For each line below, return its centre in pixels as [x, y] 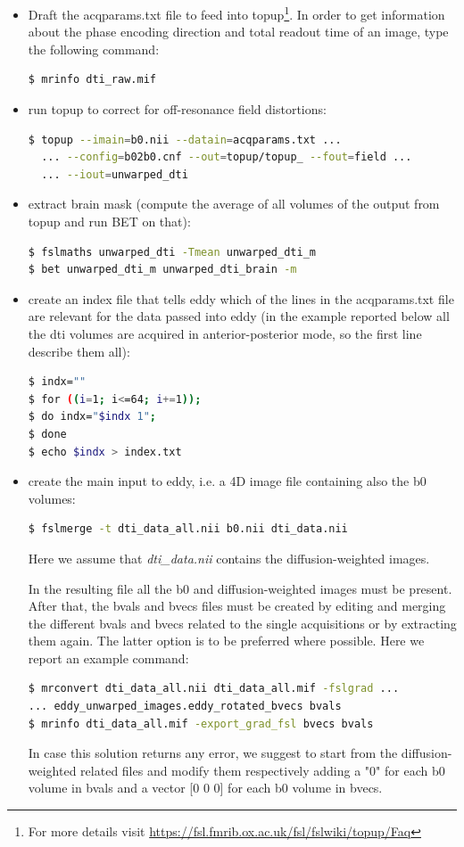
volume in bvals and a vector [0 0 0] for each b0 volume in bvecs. [205, 788]
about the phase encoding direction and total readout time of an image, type [238, 32]
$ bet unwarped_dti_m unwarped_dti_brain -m [162, 270]
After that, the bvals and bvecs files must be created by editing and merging [237, 606]
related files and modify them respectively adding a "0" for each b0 [263, 770]
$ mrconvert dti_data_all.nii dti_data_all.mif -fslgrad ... [214, 689]
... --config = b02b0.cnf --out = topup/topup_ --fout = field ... [227, 157]
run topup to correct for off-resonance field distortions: [177, 109]
